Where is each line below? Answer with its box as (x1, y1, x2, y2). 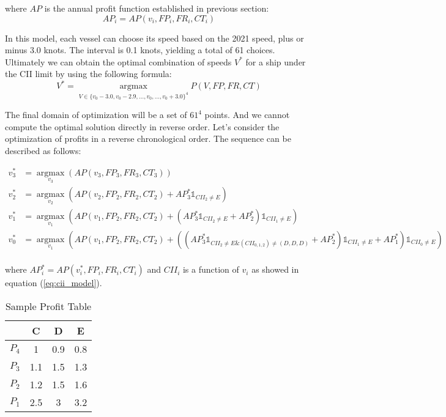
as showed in (251, 263, 299, 276)
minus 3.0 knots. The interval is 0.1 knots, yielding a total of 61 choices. (5, 43, 275, 56)
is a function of (182, 263, 239, 276)
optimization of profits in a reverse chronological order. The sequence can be (5, 132, 291, 145)
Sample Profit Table (5, 298, 92, 313)
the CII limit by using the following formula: (5, 67, 172, 80)
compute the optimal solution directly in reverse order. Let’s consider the (5, 120, 280, 133)
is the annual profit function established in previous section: (44, 2, 269, 14)
